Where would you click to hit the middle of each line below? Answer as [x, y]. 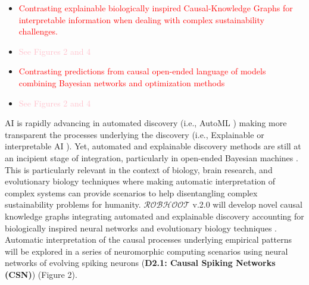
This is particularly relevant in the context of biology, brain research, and [139, 169]
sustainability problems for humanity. [73, 204]
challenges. [38, 31]
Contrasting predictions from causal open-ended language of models [142, 71]
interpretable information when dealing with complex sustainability [141, 19]
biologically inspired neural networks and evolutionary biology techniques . [141, 228]
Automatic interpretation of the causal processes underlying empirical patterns [149, 239]
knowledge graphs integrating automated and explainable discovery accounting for [154, 216]
